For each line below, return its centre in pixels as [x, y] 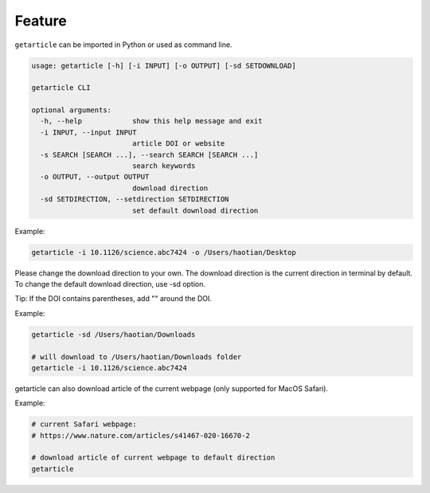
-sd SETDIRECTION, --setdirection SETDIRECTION [135, 200]
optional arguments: [71, 110]
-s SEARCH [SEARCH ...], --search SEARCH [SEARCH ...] [149, 155]
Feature [41, 21]
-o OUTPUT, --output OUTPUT [95, 177]
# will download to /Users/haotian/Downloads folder [137, 357]
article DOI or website [178, 144]
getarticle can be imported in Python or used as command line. [123, 45]
